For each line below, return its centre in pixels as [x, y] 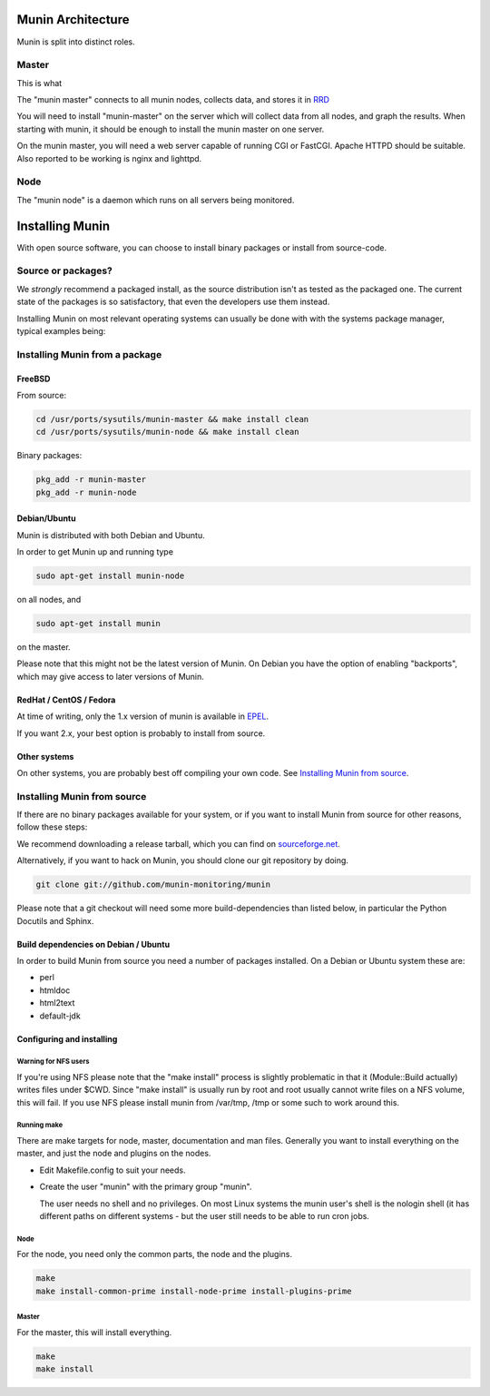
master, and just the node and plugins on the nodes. [114, 1154]
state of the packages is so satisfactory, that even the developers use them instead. [173, 302]
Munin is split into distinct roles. [76, 42]
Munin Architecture [73, 20]
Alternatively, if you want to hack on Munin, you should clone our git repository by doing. [183, 860]
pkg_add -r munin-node [86, 492]
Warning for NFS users [53, 1062]
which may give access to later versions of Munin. [110, 676]
